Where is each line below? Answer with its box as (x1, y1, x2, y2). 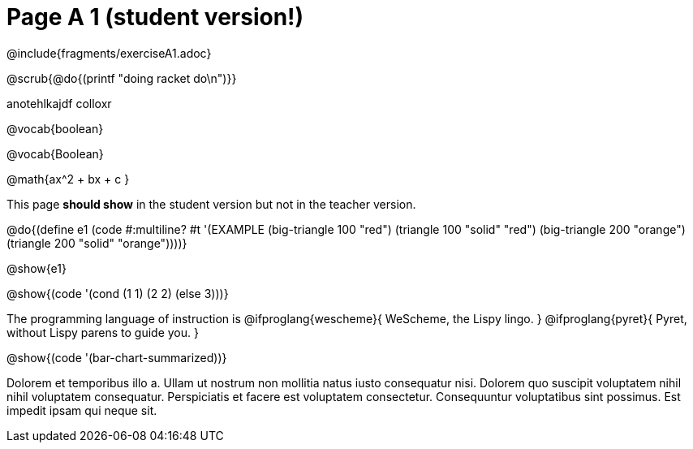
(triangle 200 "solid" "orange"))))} (6, 235, 187, 250)
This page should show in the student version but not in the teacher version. (6, 196, 416, 211)
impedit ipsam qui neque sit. (6, 403, 157, 417)
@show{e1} (6, 261, 67, 275)
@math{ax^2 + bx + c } (6, 171, 130, 186)
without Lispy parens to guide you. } (6, 325, 199, 339)
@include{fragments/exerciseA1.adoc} (6, 45, 212, 60)
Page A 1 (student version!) (6, 3, 304, 31)
